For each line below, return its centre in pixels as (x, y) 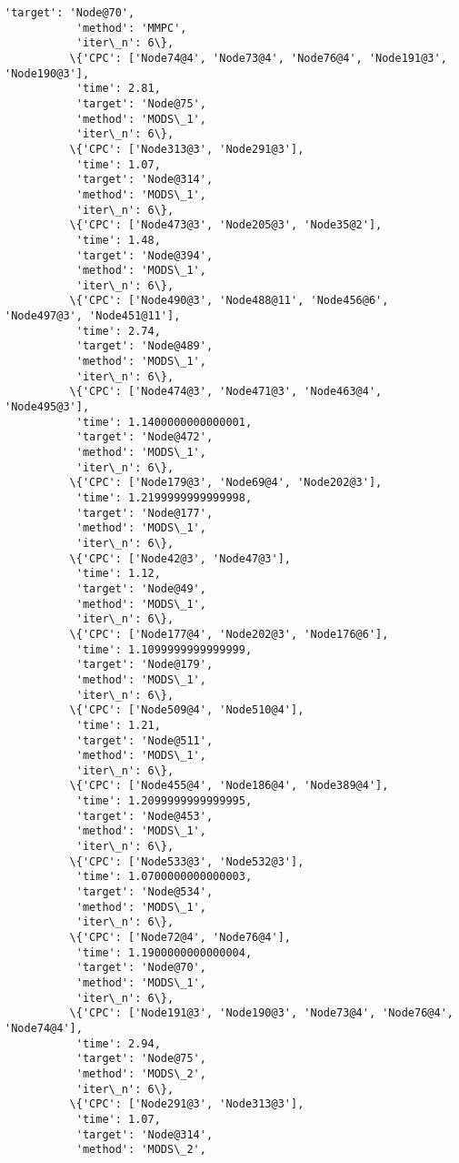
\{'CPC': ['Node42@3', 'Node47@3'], (180, 558)
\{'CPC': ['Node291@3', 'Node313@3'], (187, 1104)
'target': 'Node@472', (145, 437)
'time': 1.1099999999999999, (164, 649)
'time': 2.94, (118, 1043)
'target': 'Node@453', (145, 816)
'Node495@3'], (47, 407)
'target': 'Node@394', (145, 255)
